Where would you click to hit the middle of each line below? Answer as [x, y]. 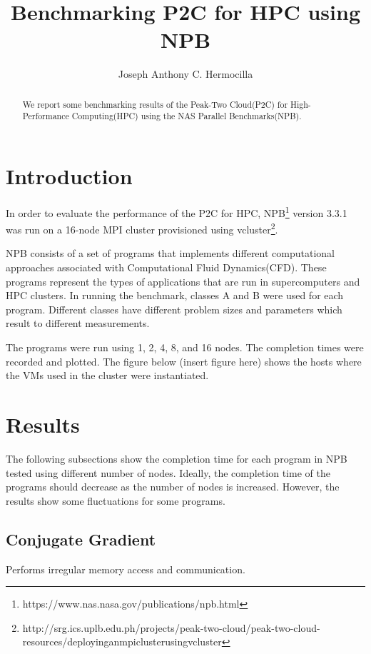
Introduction [69, 176]
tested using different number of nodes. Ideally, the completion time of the [168, 472]
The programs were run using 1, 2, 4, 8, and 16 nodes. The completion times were [185, 347]
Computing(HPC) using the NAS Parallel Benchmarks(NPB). [187, 116]
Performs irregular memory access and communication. [126, 569]
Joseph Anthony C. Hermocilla [185, 74]
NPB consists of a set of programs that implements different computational [170, 253]
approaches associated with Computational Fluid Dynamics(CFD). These [166, 267]
